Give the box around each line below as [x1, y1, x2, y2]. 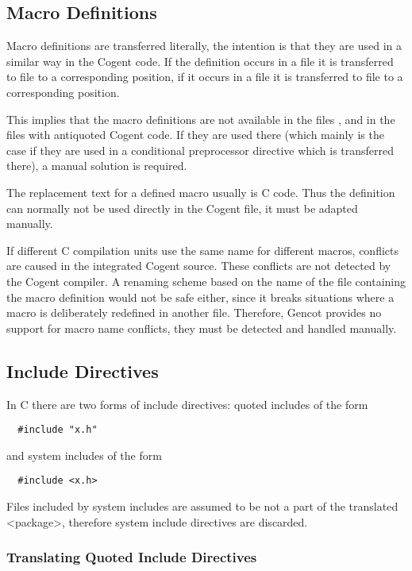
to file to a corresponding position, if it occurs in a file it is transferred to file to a [6, 68, 403, 85]
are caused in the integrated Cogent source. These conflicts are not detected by [6, 257, 391, 274]
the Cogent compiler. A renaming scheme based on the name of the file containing [6, 272, 406, 289]
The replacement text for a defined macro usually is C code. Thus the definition [6, 183, 395, 200]
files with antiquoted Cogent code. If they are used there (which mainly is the [6, 126, 384, 143]
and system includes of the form [6, 446, 162, 463]
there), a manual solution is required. [6, 157, 187, 174]
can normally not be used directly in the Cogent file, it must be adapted [6, 199, 358, 216]
